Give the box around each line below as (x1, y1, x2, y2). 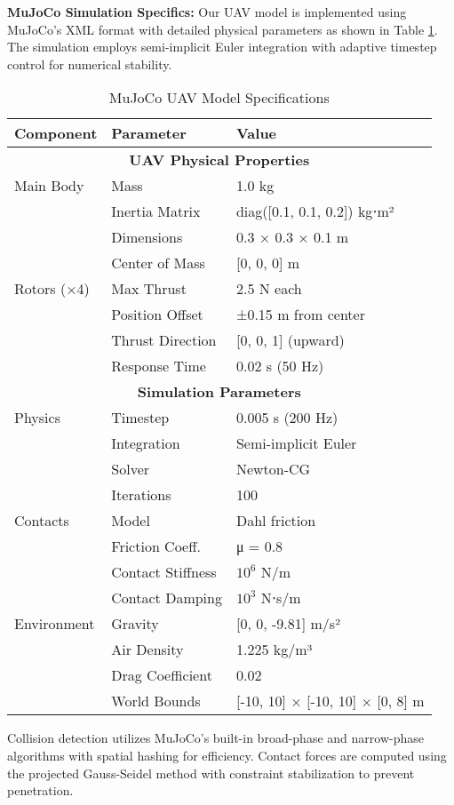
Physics (14, 407, 60, 428)
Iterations (111, 484, 171, 506)
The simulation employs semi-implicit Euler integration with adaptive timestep (7, 37, 437, 56)
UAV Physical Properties (129, 149, 310, 171)
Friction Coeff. (111, 536, 202, 557)
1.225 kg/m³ (235, 639, 313, 660)
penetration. (7, 781, 74, 800)
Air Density (111, 639, 184, 660)
